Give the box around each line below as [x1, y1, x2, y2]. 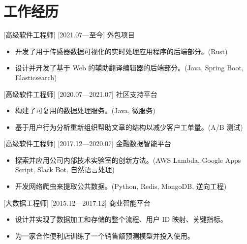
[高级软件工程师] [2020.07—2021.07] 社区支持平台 [3, 89, 157, 99]
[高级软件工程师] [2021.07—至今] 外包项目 [3, 30, 135, 40]
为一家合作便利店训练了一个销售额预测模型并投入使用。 [15, 230, 194, 241]
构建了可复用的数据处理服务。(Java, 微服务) [15, 105, 155, 116]
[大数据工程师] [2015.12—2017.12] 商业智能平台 [3, 197, 151, 208]
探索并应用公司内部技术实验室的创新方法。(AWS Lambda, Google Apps [15, 154, 241, 165]
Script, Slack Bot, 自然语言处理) [15, 164, 115, 175]
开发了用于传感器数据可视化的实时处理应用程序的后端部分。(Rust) [15, 46, 228, 56]
